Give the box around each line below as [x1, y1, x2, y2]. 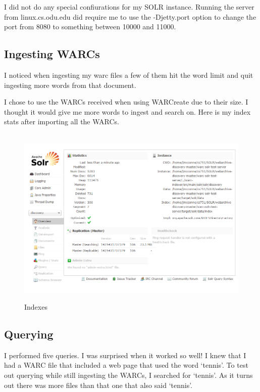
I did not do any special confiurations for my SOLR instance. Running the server [4, 2, 254, 12]
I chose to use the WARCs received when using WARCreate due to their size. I [4, 96, 248, 107]
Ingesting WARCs [4, 46, 100, 62]
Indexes [24, 301, 47, 312]
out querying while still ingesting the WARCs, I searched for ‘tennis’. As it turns [4, 369, 253, 380]
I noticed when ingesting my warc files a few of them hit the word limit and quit [4, 69, 253, 80]
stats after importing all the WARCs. [4, 116, 120, 127]
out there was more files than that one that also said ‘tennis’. [4, 379, 193, 390]
